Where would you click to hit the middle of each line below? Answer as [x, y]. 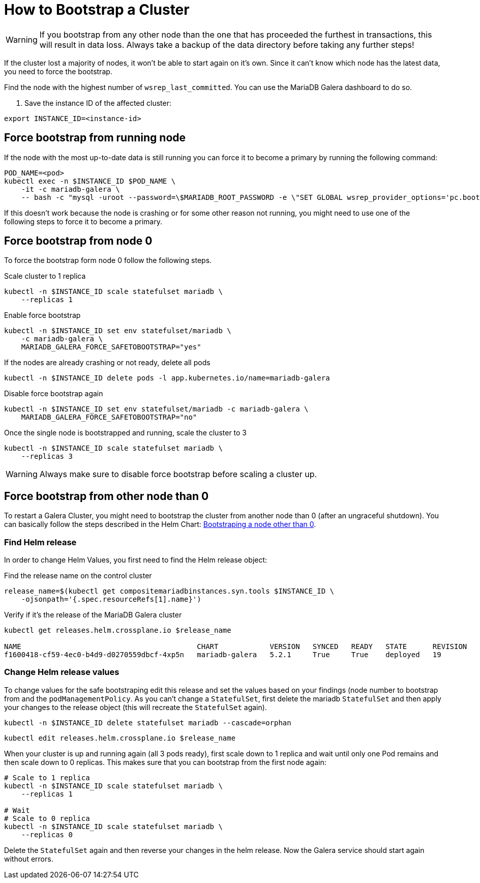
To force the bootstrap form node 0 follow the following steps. [108, 260]
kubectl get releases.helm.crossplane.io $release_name [118, 630]
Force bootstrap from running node [95, 138]
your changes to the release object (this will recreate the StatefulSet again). [136, 707]
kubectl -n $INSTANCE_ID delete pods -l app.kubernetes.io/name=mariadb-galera [167, 378]
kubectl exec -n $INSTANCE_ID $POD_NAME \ [90, 181]
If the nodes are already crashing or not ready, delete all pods [107, 363]
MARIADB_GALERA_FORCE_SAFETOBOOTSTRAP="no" [109, 417]
